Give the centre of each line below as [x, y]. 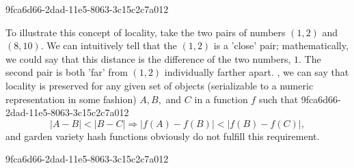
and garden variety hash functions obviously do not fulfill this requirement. [163, 136]
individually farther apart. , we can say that [257, 72]
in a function [221, 99]
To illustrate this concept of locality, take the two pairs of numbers [146, 32]
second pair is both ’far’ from [67, 72]
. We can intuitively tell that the [109, 45]
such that [278, 99]
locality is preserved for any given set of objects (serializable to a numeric [160, 85]
